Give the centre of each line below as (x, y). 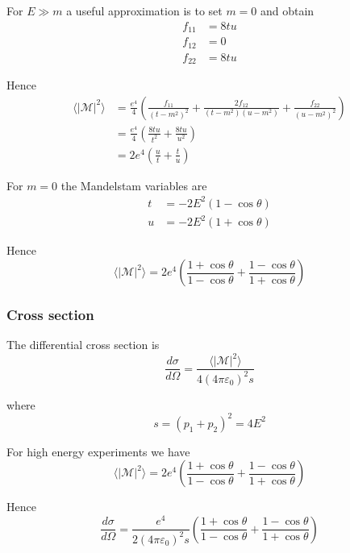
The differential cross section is (83, 345)
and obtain (287, 10)
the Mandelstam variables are (134, 185)
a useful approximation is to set (144, 10)
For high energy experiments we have (98, 451)
